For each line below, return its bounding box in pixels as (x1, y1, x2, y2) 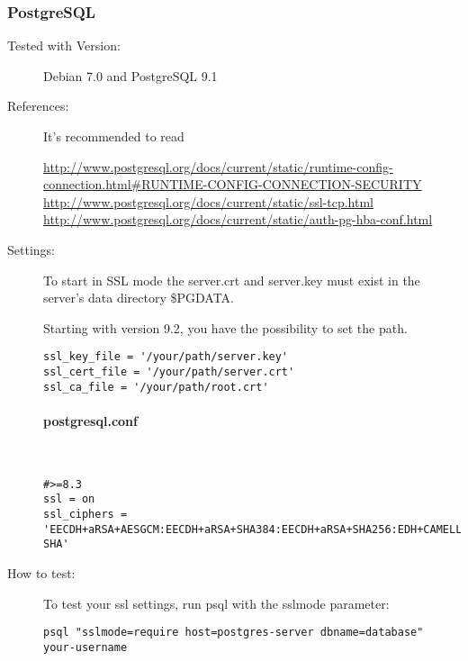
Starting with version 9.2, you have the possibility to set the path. (43, 318, 408, 337)
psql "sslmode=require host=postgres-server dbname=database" (43, 626, 424, 639)
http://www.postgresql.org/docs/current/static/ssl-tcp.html (43, 192, 373, 211)
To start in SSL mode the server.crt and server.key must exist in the (43, 270, 420, 289)
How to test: (7, 563, 76, 582)
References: (7, 96, 69, 115)
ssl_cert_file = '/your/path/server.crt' (43, 366, 295, 378)
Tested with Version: (7, 36, 121, 55)
